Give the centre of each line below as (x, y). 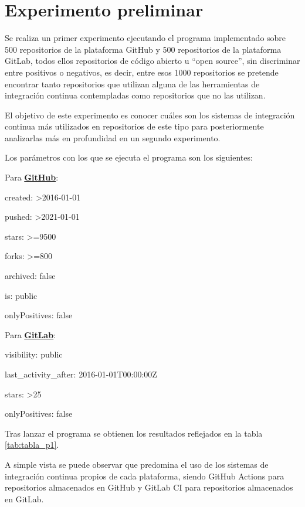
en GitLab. (24, 499)
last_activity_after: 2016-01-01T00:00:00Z (81, 374)
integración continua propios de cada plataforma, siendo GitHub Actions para (145, 476)
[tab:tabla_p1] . (32, 445)
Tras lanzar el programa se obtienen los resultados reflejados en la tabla (134, 433)
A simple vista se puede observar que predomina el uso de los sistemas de (137, 464)
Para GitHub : (32, 177)
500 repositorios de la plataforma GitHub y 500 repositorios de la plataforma (143, 49)
